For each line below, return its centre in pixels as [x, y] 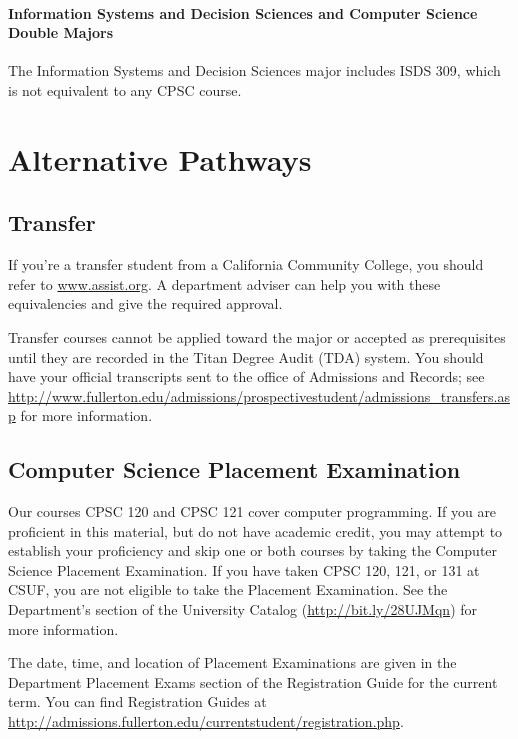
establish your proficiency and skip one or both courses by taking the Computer [253, 550]
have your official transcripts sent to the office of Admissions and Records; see [246, 376]
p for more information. [80, 415]
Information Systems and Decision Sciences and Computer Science [243, 12]
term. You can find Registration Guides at [137, 701]
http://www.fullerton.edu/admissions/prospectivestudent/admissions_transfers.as [259, 395]
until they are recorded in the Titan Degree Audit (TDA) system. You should [246, 356]
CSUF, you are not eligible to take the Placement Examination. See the [228, 589]
